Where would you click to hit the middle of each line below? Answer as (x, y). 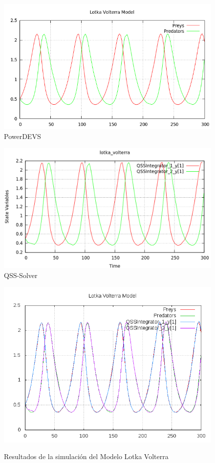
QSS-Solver (21, 275)
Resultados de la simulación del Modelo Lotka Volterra (86, 456)
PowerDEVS (22, 136)
